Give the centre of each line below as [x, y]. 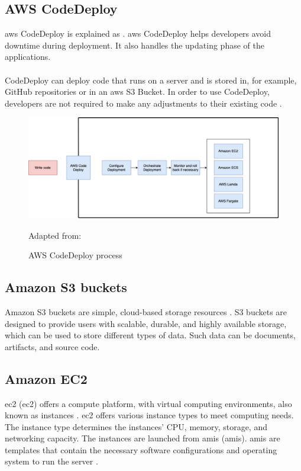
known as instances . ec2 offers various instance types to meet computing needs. [149, 415]
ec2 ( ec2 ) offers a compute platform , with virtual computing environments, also [148, 403]
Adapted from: [55, 235]
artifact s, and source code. [52, 346]
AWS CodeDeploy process [75, 255]
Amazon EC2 [46, 378]
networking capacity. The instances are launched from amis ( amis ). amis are [143, 438]
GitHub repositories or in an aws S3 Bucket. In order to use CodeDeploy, [137, 92]
